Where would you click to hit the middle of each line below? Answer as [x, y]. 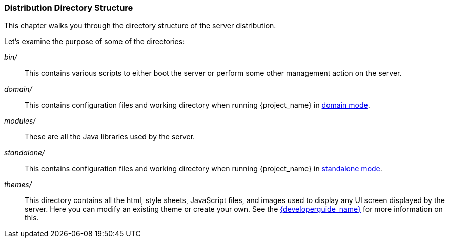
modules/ [20, 121]
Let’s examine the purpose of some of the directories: [95, 42]
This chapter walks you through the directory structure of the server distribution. [140, 26]
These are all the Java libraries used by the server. [110, 137]
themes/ [18, 185]
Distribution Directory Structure [69, 8]
